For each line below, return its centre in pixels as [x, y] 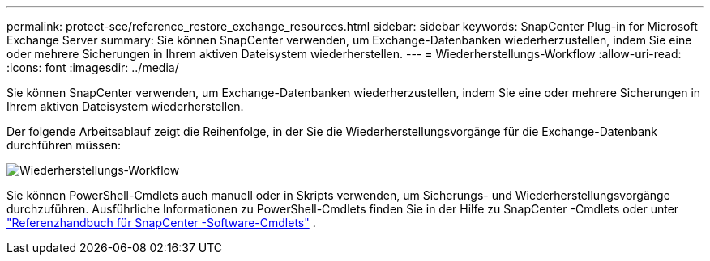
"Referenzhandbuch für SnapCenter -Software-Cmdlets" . [161, 223]
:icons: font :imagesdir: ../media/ [93, 67]
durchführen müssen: [64, 145]
